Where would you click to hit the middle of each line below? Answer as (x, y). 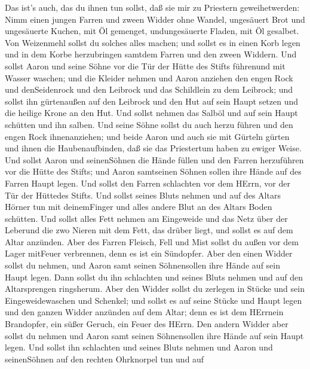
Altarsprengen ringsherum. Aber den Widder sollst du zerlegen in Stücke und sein (155, 289)
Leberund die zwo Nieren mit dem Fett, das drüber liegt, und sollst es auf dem (149, 230)
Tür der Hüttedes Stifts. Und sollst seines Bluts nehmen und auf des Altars (143, 195)
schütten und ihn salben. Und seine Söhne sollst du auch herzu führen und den (149, 124)
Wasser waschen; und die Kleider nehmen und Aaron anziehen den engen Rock (149, 77)
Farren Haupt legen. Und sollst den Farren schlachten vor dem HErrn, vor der (148, 183)
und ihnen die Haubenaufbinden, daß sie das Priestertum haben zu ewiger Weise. (153, 148)
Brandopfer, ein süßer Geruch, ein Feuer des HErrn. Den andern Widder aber (147, 324)
